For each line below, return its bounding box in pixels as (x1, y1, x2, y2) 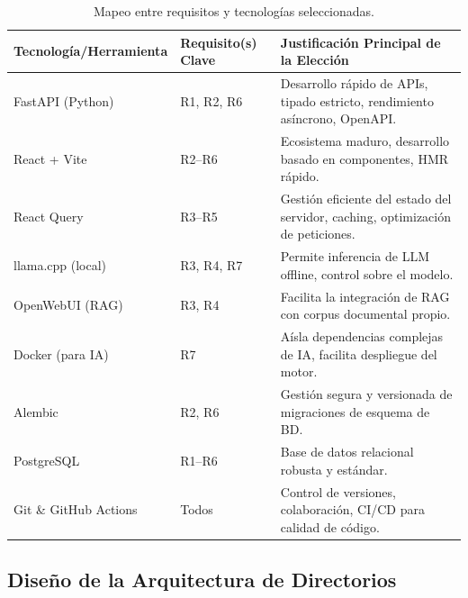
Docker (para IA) (13, 344, 109, 363)
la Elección (280, 50, 349, 69)
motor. (280, 362, 318, 381)
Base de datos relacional (280, 442, 414, 461)
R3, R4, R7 (180, 255, 243, 274)
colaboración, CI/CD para (280, 500, 425, 519)
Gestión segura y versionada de (280, 385, 453, 403)
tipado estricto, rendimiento (280, 91, 434, 110)
